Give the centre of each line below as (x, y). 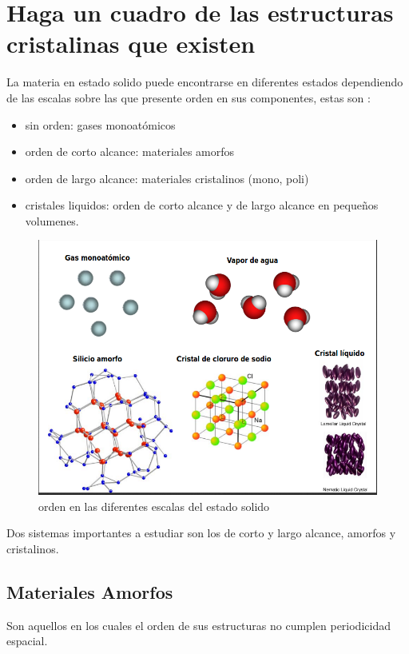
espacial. (27, 641)
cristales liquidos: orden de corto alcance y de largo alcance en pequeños (202, 205)
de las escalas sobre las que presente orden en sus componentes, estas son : (189, 97)
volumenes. (52, 220)
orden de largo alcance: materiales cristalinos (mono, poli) (167, 178)
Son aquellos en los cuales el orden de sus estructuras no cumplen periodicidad (199, 625)
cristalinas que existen (131, 44)
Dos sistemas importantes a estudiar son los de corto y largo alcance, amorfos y (201, 533)
